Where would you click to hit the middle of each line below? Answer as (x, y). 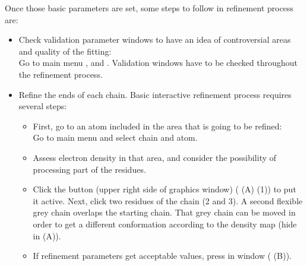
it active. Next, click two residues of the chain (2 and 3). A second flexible (168, 200)
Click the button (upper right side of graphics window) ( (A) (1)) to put (164, 189)
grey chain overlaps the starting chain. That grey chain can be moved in (164, 212)
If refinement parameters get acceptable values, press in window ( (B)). (162, 256)
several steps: (43, 106)
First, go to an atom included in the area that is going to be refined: (157, 126)
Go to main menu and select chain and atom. (115, 137)
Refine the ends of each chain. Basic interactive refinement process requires (155, 94)
